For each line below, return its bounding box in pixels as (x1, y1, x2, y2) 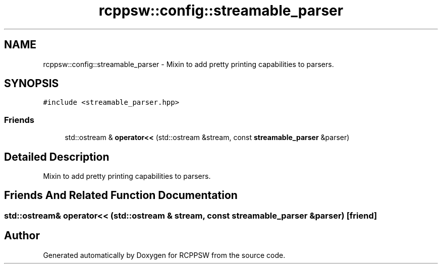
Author (4, 229, 40, 242)
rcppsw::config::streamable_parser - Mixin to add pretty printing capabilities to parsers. (43, 59, 334, 69)
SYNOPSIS (4, 77, 59, 90)
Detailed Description (4, 150, 109, 163)
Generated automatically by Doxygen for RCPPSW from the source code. (43, 250, 286, 259)
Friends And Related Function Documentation (4, 189, 238, 202)
